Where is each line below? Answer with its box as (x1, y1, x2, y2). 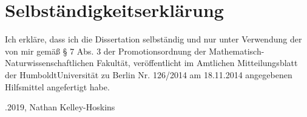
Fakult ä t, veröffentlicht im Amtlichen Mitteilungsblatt (96, 56, 298, 69)
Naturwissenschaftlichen (5, 56, 94, 69)
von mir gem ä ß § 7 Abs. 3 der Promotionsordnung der (5, 44, 206, 57)
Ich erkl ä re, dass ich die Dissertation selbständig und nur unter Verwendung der (5, 33, 302, 45)
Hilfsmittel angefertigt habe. (5, 80, 110, 93)
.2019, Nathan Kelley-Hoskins (5, 101, 115, 113)
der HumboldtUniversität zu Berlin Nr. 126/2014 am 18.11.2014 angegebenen (5, 68, 292, 81)
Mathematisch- (209, 44, 265, 57)
